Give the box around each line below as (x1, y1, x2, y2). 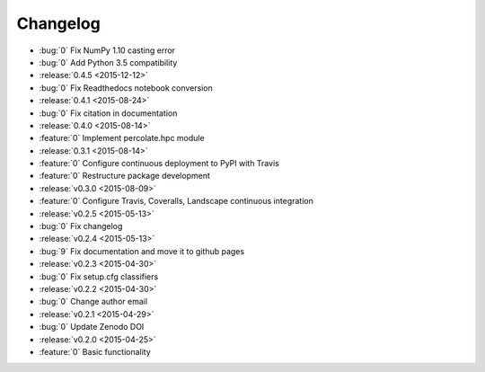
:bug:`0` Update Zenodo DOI (39, 322, 145, 332)
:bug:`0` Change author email (39, 297, 148, 307)
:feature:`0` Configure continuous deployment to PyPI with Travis (39, 158, 280, 169)
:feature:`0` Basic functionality (39, 346, 152, 357)
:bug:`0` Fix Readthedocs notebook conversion (39, 82, 213, 93)
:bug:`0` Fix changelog (39, 221, 123, 232)
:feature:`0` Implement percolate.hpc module (39, 133, 206, 144)
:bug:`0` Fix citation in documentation (39, 108, 178, 119)
